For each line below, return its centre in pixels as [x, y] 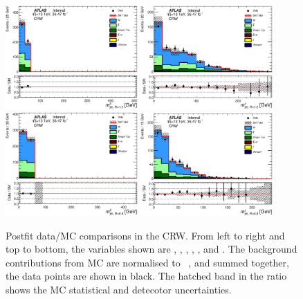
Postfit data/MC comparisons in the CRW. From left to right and [145, 235]
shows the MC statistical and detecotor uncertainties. [119, 289]
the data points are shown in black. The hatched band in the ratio [146, 276]
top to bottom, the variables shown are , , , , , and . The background [151, 249]
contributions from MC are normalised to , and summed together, [147, 262]
